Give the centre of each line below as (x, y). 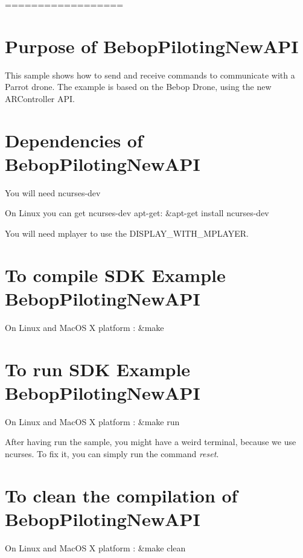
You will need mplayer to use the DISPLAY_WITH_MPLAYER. (127, 233)
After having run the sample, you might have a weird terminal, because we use (151, 442)
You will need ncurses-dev (53, 192)
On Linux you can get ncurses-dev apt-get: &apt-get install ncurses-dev (137, 213)
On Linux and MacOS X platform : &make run (92, 421)
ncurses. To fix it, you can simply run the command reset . (112, 454)
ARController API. (40, 98)
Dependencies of (74, 140)
